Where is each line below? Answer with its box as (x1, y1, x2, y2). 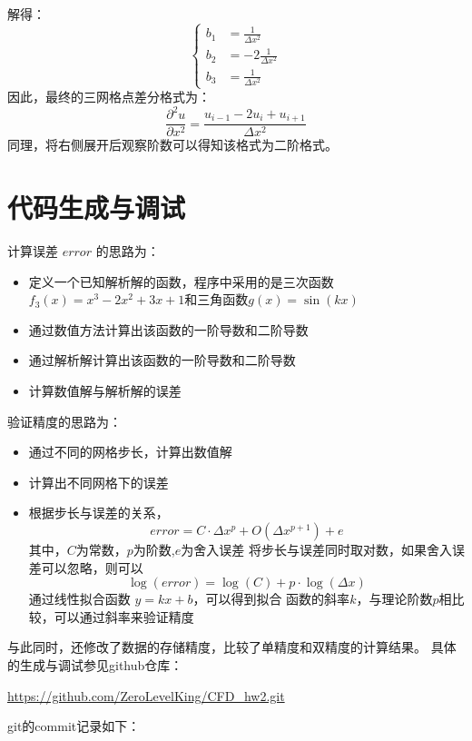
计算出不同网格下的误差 (28, 472, 169, 491)
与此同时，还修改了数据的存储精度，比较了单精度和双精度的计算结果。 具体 (7, 637, 457, 657)
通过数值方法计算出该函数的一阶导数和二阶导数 (28, 320, 309, 339)
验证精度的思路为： (7, 411, 122, 430)
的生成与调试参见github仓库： (7, 655, 183, 674)
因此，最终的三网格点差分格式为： (7, 87, 211, 106)
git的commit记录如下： (7, 716, 141, 736)
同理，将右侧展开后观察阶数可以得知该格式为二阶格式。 (7, 135, 338, 154)
